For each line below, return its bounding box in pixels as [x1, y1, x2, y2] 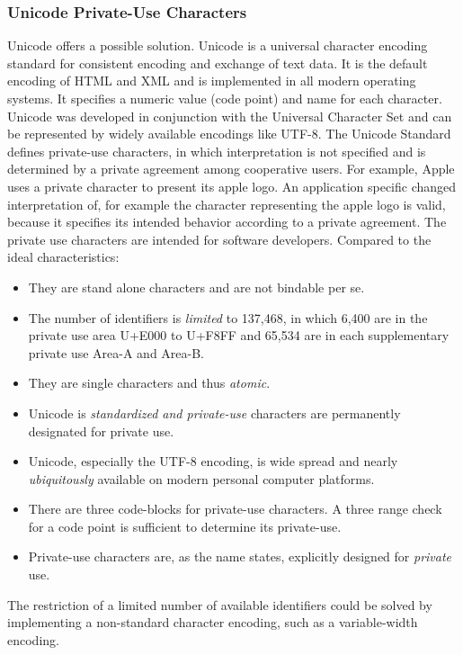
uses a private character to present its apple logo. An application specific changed [7, 176, 457, 195]
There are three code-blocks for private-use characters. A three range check [28, 499, 442, 518]
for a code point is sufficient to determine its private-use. [28, 516, 342, 535]
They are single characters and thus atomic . [28, 373, 271, 392]
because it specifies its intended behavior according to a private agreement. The [7, 212, 447, 231]
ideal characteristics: [7, 247, 120, 266]
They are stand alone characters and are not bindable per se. [28, 277, 365, 296]
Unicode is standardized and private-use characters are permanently [28, 403, 401, 422]
